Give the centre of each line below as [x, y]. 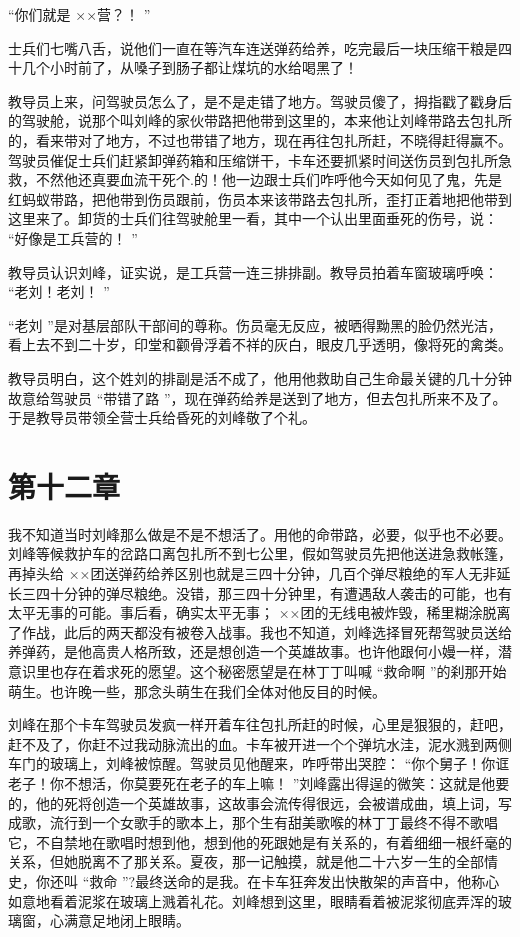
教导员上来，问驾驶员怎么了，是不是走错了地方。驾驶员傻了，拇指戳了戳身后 [260, 100]
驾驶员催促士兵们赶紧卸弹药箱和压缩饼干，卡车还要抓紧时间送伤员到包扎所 [253, 159]
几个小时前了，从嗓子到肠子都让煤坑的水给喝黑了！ [189, 67]
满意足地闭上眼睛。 [126, 920]
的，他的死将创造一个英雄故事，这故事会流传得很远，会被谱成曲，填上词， [253, 802]
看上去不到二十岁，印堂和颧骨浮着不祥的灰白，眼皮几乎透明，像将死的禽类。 [260, 344]
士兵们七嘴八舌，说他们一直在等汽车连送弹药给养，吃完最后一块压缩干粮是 [253, 47]
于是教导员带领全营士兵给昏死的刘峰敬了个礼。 [162, 417]
